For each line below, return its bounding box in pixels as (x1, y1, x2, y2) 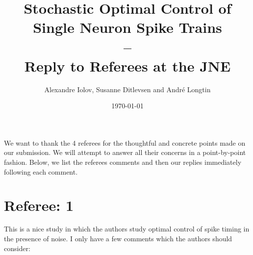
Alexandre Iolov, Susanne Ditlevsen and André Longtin (44, 84, 211, 94)
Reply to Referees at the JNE (24, 55, 231, 76)
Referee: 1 (4, 195, 74, 215)
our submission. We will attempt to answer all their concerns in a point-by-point (4, 147, 246, 157)
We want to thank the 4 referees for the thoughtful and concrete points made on (4, 137, 246, 148)
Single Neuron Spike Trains (33, 17, 222, 37)
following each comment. (4, 166, 78, 177)
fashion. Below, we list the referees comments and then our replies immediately (4, 157, 242, 167)
